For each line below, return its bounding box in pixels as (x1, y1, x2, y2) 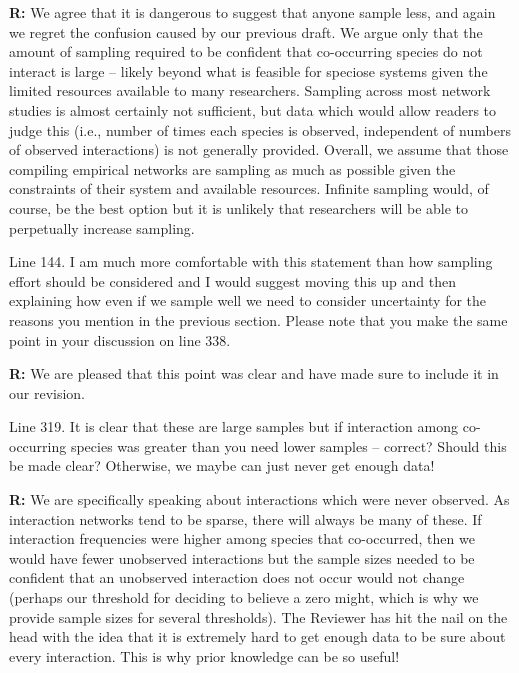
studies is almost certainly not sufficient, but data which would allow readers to (9, 99, 497, 120)
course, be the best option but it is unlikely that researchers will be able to (9, 197, 469, 218)
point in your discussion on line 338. (9, 329, 231, 350)
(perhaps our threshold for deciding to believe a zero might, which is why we (9, 587, 479, 608)
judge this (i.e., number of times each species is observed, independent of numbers (9, 119, 511, 140)
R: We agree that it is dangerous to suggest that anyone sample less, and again (9, 2, 496, 22)
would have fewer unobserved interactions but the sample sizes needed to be (9, 547, 475, 568)
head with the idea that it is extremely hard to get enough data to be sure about (9, 626, 506, 647)
